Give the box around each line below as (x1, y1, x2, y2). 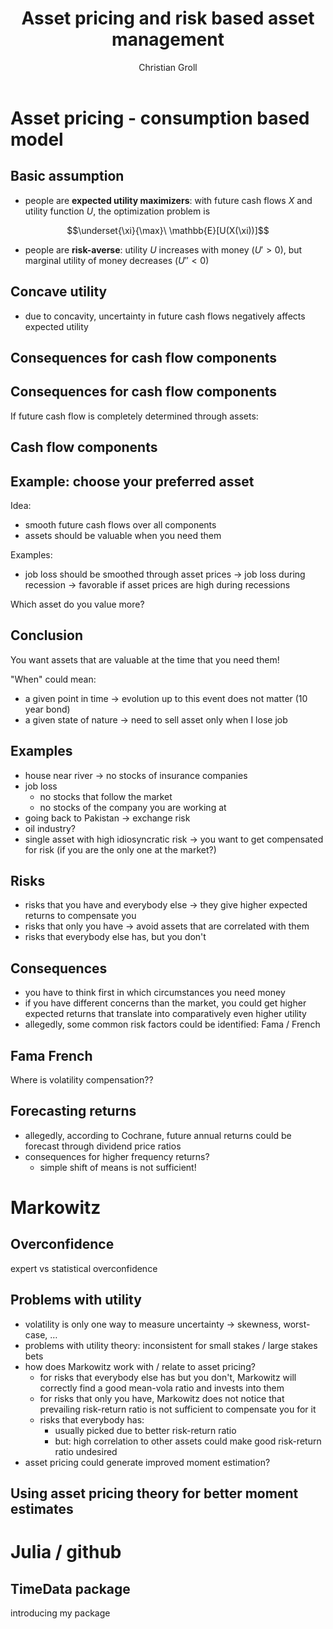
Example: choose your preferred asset (10, 473, 255, 490)
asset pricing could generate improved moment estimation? (24, 1456, 271, 1468)
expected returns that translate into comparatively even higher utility (24, 1008, 307, 1020)
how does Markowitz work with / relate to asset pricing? (24, 1360, 256, 1372)
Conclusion (10, 627, 84, 644)
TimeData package (10, 1580, 131, 1597)
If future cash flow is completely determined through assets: (10, 410, 259, 422)
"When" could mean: (10, 673, 97, 685)
